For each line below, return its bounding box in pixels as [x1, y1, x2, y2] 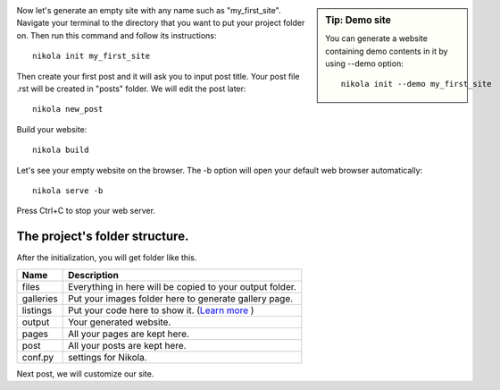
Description [67, 268, 120, 281]
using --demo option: [325, 58, 404, 69]
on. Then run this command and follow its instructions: [16, 30, 217, 40]
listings [21, 304, 53, 317]
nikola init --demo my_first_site [340, 79, 492, 89]
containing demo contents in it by [325, 46, 448, 56]
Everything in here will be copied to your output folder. [67, 280, 296, 292]
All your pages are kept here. [67, 327, 189, 340]
